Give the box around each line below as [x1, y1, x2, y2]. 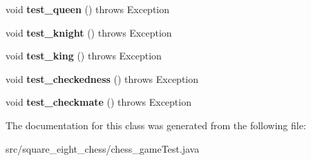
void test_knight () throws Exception [6, 25, 172, 39]
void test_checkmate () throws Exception [6, 95, 191, 109]
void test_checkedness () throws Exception [6, 71, 198, 86]
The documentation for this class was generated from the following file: [6, 117, 306, 132]
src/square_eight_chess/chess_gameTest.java [6, 141, 200, 155]
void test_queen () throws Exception [6, 2, 169, 16]
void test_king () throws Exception [6, 48, 162, 63]
